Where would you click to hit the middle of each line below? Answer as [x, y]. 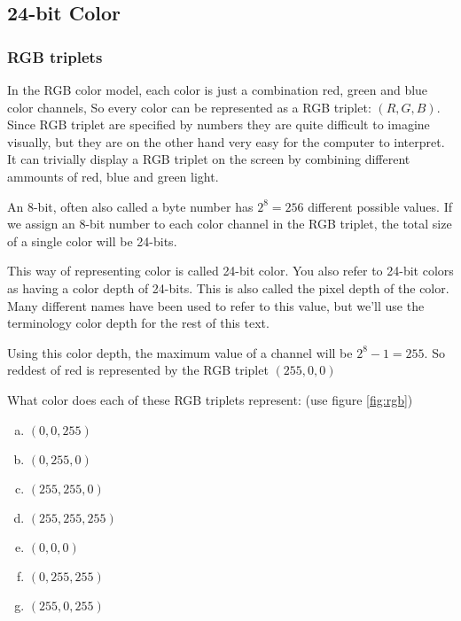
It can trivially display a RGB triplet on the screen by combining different [209, 159]
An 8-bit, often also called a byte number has [130, 206]
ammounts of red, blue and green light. [113, 176]
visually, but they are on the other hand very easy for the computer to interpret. [226, 141]
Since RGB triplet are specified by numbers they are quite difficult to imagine [219, 124]
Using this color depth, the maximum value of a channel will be [180, 352]
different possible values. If [380, 206]
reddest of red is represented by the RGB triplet [138, 370]
